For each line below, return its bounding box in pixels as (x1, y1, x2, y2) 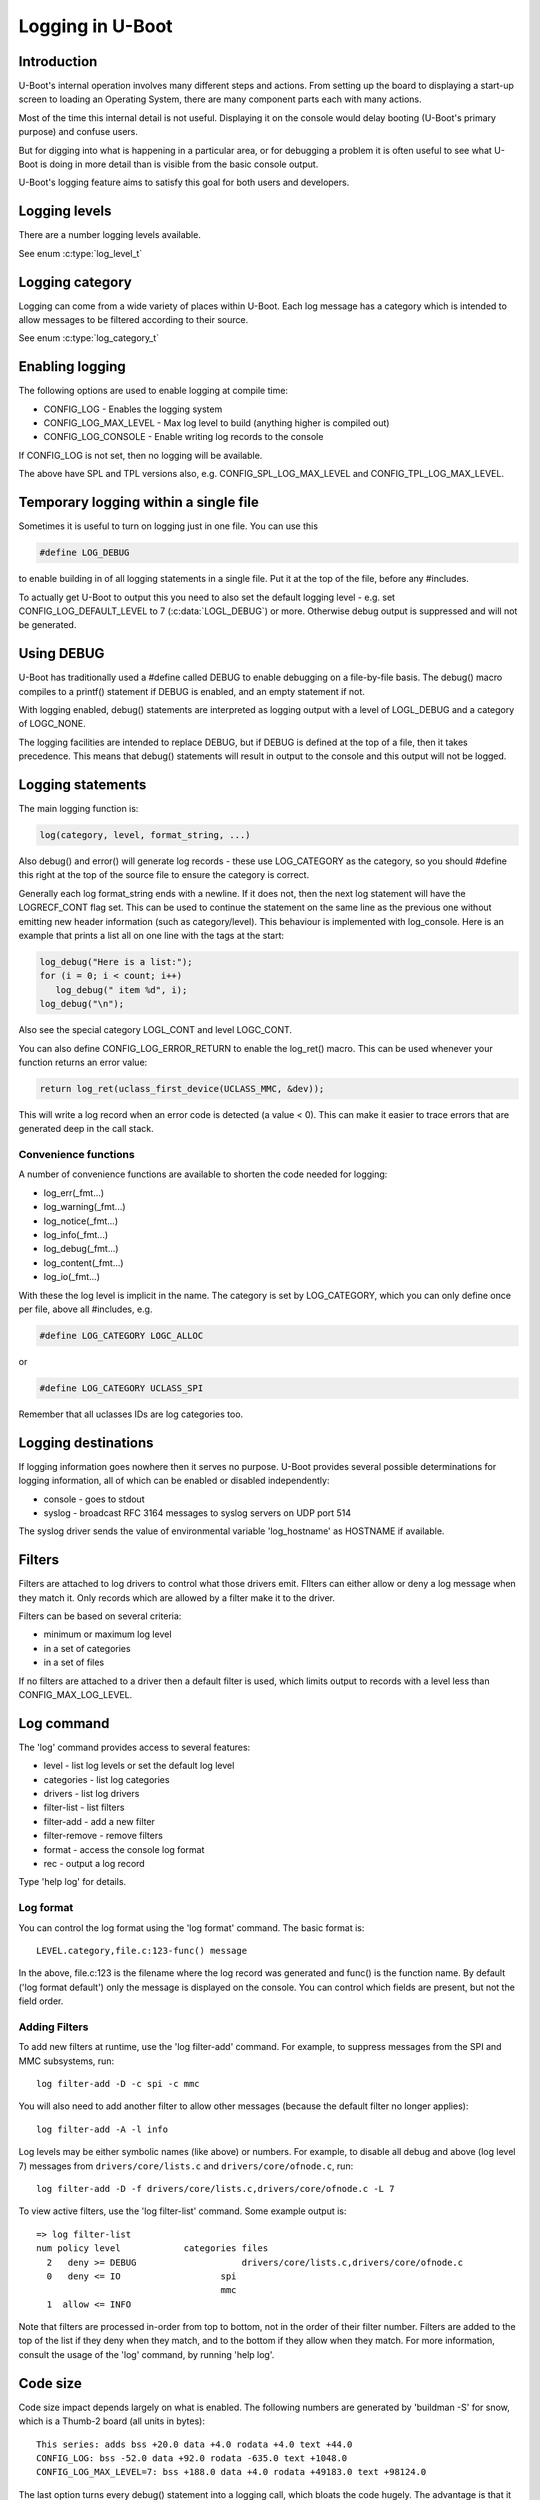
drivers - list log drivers (43, 1788, 140, 1800)
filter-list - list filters (43, 1801, 125, 1814)
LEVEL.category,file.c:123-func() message (36, 1945, 248, 1956)
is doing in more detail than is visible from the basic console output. (40, 158, 319, 170)
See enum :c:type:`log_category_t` (18, 332, 160, 344)
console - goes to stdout (43, 1493, 145, 1505)
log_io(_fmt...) (43, 1271, 100, 1283)
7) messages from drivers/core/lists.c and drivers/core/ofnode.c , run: (18, 2160, 354, 2172)
